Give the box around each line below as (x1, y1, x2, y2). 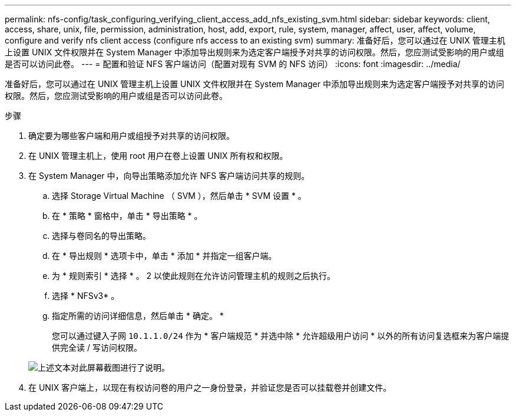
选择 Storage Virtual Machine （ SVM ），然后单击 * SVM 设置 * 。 (52, 191, 306, 201)
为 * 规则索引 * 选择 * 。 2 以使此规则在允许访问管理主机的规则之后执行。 (52, 271, 336, 281)
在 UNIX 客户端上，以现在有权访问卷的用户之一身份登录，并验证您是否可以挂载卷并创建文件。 (28, 382, 392, 392)
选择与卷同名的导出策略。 (52, 231, 151, 241)
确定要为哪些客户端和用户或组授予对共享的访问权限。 (28, 131, 234, 141)
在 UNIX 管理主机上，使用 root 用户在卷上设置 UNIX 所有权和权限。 (28, 151, 288, 161)
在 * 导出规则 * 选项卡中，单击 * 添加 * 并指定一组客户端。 (52, 251, 277, 261)
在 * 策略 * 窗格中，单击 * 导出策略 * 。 (52, 211, 203, 221)
